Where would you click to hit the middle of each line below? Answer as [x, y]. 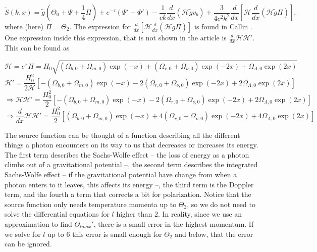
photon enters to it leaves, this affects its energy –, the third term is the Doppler [129, 184]
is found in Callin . [223, 26]
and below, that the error [214, 234]
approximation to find [38, 224]
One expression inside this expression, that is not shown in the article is [116, 37]
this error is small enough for [117, 234]
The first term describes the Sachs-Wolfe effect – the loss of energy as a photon [127, 154]
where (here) [24, 26]
